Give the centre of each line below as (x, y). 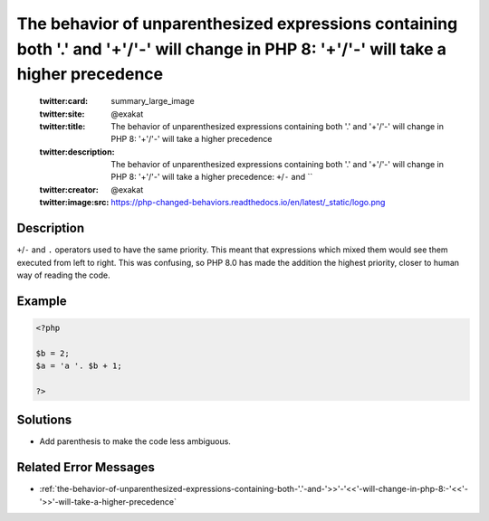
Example (42, 301)
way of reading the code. (63, 275)
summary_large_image (153, 101)
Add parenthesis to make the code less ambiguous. (135, 441)
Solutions (44, 420)
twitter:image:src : (74, 203)
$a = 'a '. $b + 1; (79, 366)
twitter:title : (62, 126)
